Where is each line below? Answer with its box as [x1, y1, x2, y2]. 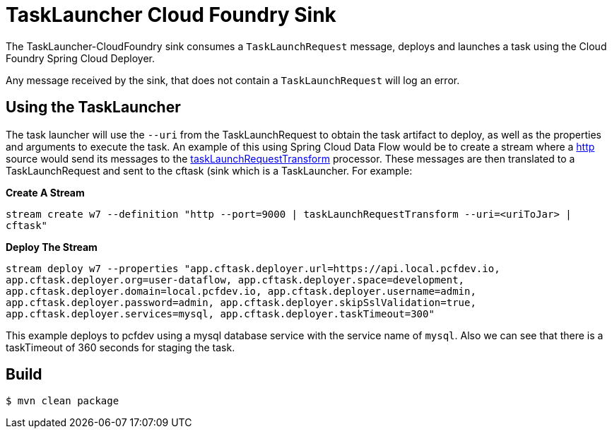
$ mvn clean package [6, 395, 119, 407]
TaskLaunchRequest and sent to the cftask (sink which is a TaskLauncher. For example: [6, 164, 413, 177]
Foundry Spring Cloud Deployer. [6, 52, 155, 64]
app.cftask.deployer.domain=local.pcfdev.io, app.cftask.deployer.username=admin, [6, 285, 476, 297]
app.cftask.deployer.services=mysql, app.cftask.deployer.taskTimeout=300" [6, 307, 435, 319]
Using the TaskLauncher [6, 98, 181, 117]
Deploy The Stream [6, 240, 98, 253]
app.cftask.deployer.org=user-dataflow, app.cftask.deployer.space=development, [6, 274, 465, 286]
